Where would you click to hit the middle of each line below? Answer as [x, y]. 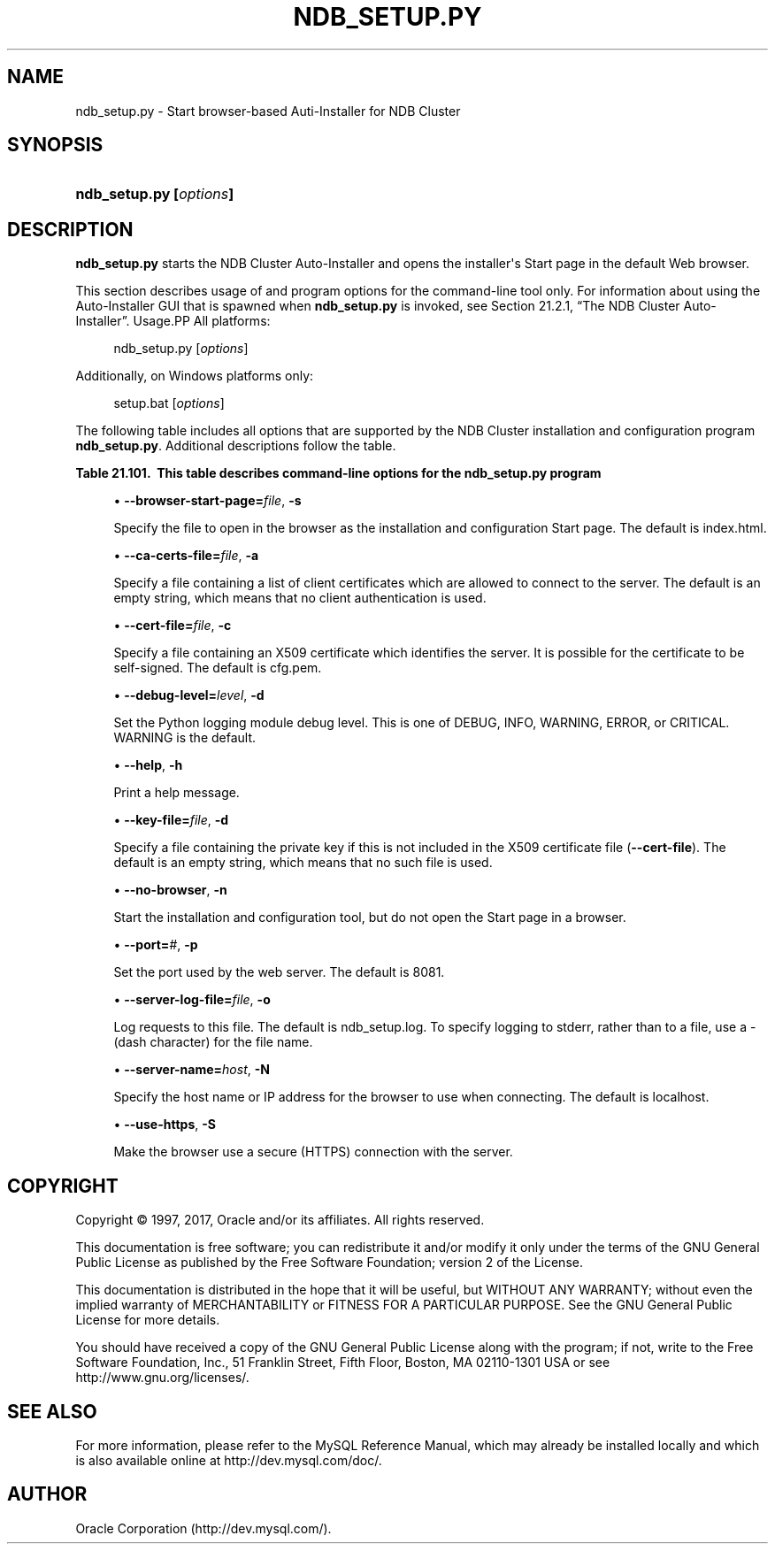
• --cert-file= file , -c [173, 626]
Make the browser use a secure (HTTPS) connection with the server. [313, 1152]
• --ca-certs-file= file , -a [186, 556]
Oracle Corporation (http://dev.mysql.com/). [203, 1528]
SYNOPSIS [55, 145]
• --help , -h [148, 765]
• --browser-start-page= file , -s [207, 501]
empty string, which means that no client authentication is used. [300, 598]
